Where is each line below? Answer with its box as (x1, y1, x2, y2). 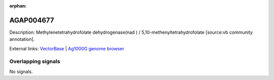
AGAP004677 (9, 16, 54, 25)
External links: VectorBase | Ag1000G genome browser (9, 45, 124, 51)
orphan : (9, 3, 27, 9)
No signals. (9, 68, 33, 74)
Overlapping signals (9, 58, 60, 65)
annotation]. (9, 36, 35, 42)
